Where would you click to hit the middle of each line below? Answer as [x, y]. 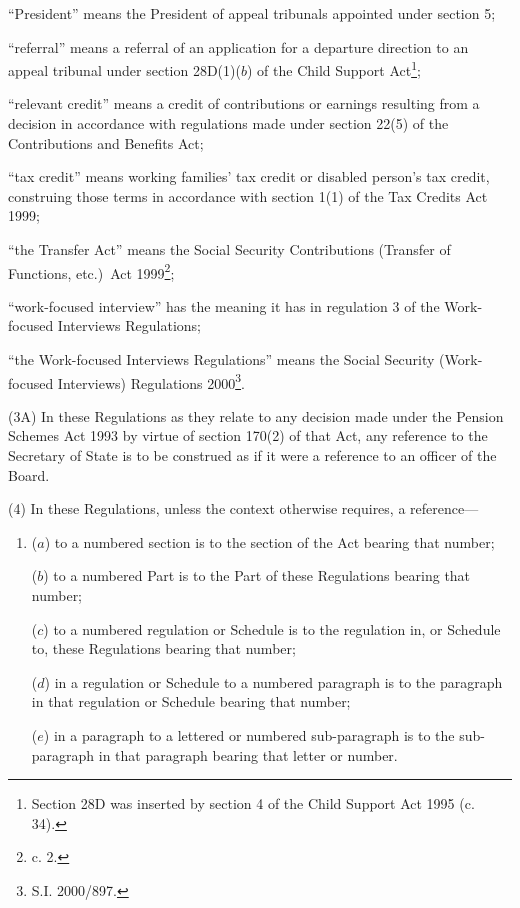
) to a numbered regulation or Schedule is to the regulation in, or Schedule [272, 628]
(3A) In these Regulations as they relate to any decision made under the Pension [256, 415]
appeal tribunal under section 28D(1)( [124, 69]
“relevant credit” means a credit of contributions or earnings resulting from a [244, 103]
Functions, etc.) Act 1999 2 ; [91, 271]
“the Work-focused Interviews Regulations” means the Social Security [221, 359]
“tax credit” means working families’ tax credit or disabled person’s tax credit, [249, 176]
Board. [29, 474]
